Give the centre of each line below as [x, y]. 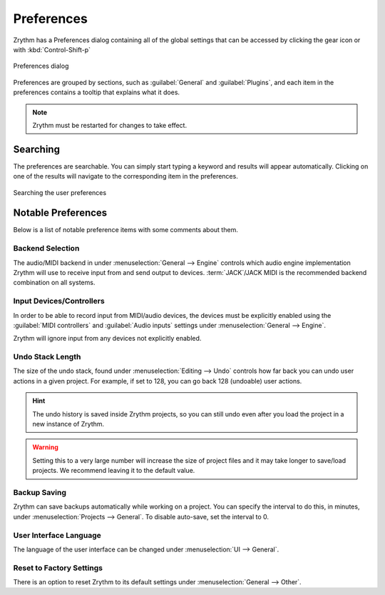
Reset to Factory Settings [58, 568]
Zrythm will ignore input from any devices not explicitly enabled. [107, 339]
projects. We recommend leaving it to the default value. [114, 471]
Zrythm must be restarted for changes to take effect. [110, 125]
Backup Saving [40, 492]
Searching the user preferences [60, 192]
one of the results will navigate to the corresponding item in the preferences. [125, 176]
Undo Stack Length [47, 357]
